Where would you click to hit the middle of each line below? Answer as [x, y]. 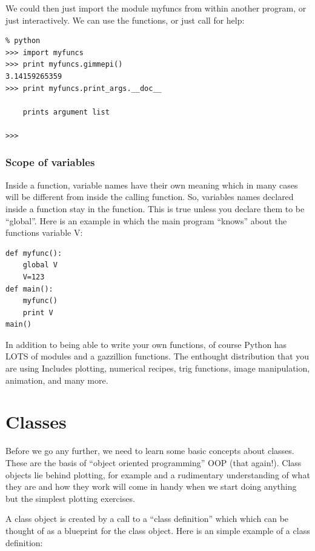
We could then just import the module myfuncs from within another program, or [156, 8]
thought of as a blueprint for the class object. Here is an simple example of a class [158, 530]
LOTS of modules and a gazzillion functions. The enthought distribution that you [157, 356]
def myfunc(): [34, 253]
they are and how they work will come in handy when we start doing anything [151, 486]
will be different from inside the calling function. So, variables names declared [150, 197]
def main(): [29, 289]
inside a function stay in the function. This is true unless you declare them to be [155, 208]
